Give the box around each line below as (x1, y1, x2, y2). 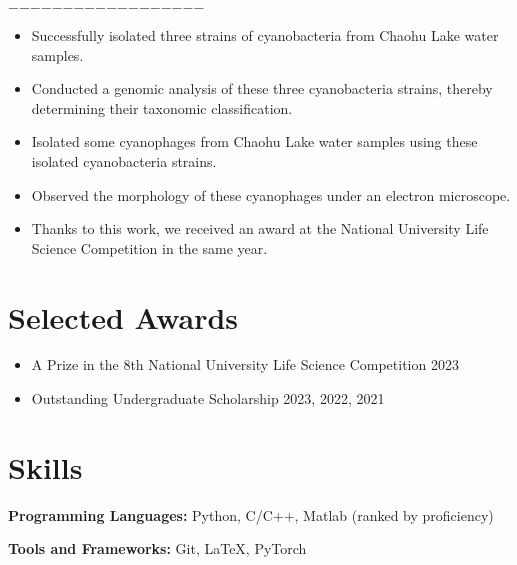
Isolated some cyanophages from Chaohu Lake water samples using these (31, 131, 478, 152)
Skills (8, 446, 83, 487)
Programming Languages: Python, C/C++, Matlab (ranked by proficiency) (8, 504, 494, 525)
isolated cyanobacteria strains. (31, 150, 217, 171)
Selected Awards (8, 296, 239, 337)
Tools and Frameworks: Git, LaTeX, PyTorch (8, 538, 307, 559)
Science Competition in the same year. (31, 237, 268, 258)
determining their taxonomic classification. (31, 97, 293, 118)
